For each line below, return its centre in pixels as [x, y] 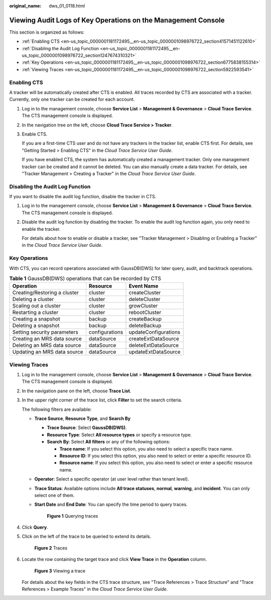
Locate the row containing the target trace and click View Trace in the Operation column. [114, 559]
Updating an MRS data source [48, 352]
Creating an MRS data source [47, 339]
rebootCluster [145, 313]
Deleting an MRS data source [47, 345]
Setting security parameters [45, 332]
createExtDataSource [154, 339]
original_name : [25, 6]
